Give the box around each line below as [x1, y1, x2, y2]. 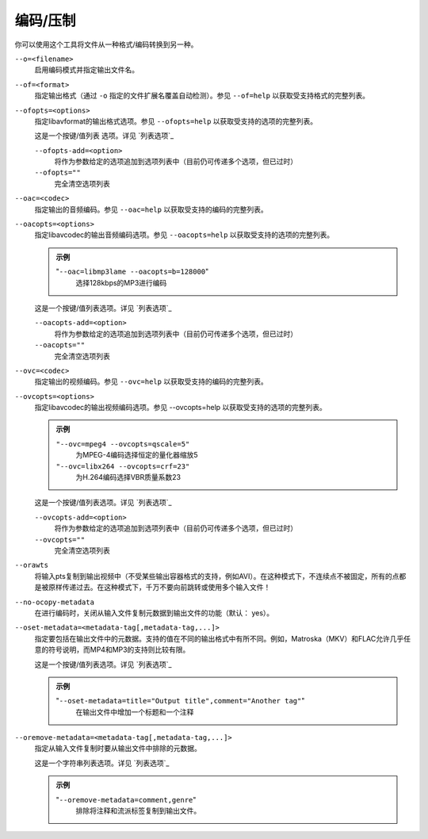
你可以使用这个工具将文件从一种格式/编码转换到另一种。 [14, 40, 198, 49]
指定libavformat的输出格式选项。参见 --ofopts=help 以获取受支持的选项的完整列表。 [34, 116, 318, 126]
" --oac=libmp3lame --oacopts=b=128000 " [55, 266, 209, 277]
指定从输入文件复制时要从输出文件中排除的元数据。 [34, 744, 201, 753]
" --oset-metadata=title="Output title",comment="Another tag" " [55, 696, 305, 706]
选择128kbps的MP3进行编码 [75, 278, 167, 287]
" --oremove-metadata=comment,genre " [55, 795, 197, 804]
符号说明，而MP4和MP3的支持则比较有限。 [48, 645, 190, 654]
